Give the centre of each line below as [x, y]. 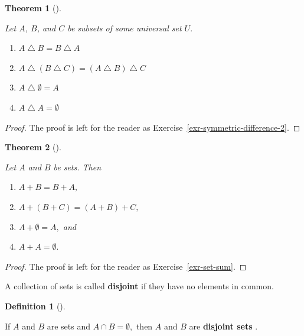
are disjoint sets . [223, 326]
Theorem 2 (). [33, 147]
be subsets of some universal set [125, 28]
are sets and [68, 326]
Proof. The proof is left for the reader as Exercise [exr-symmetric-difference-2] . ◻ [153, 127]
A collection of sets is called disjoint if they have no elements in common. [139, 286]
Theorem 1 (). [33, 8]
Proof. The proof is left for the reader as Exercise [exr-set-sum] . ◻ [126, 266]
